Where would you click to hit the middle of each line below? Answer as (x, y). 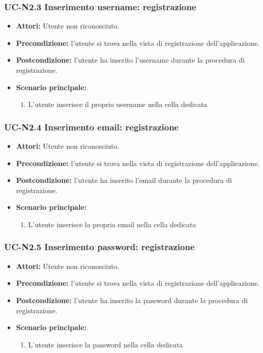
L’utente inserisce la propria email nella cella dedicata (112, 224)
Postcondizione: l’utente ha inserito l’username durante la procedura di (130, 60)
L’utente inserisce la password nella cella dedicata (106, 344)
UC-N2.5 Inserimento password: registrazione (99, 247)
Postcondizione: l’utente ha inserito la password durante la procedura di (132, 300)
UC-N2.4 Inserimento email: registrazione (92, 127)
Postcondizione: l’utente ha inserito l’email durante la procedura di (124, 180)
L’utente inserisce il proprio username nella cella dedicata (118, 104)
